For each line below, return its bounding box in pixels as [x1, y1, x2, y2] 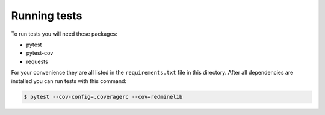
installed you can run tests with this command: [11, 77, 126, 84]
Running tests [11, 9, 82, 22]
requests [26, 58, 48, 65]
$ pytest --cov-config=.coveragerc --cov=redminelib [23, 93, 183, 101]
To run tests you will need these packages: [11, 30, 117, 37]
